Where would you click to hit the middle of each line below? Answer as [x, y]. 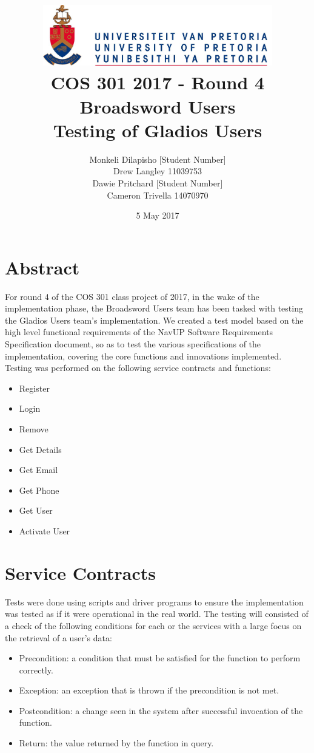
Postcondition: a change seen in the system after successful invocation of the [161, 710]
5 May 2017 [158, 215]
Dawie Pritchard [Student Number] [158, 182]
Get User [36, 510]
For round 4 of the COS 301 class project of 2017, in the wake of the [132, 296]
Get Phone [39, 490]
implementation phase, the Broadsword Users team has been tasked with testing [154, 308]
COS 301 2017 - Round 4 [158, 82]
